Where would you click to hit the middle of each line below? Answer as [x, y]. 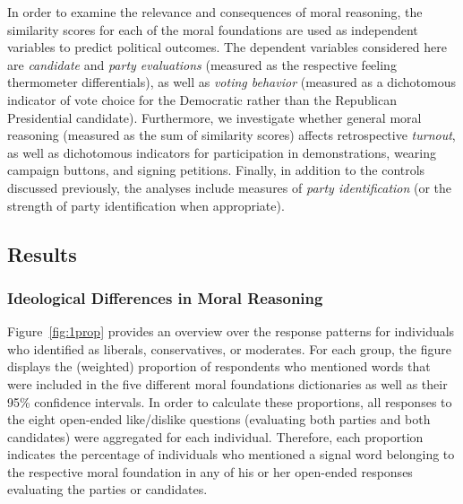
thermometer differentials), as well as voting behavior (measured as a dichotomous [232, 82]
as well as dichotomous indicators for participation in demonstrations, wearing [222, 152]
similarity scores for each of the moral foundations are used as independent [213, 29]
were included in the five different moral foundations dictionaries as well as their [227, 383]
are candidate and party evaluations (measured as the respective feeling [202, 64]
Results [42, 253]
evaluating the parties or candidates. [107, 489]
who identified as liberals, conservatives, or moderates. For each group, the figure [229, 348]
